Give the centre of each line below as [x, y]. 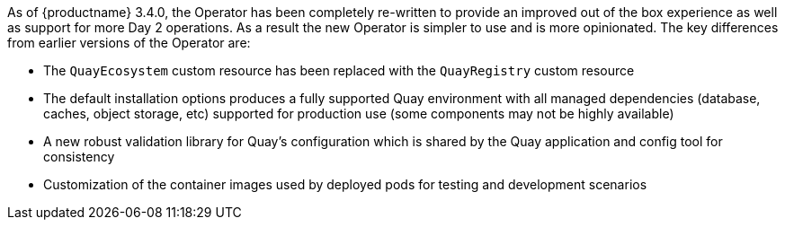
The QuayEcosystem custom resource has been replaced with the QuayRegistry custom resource [339, 70]
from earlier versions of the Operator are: [129, 43]
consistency [79, 157]
